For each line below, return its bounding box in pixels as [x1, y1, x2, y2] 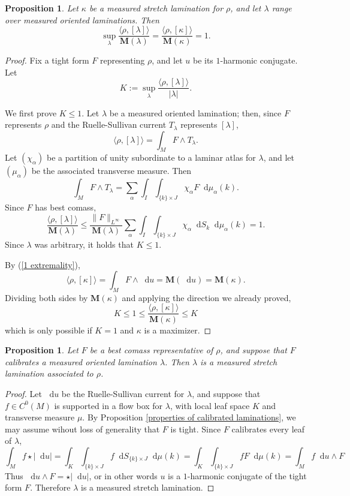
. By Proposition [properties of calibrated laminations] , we [82, 411, 296, 423]
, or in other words [89, 469, 158, 482]
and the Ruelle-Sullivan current [51, 118, 167, 131]
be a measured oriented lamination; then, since [109, 106, 282, 119]
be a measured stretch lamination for [89, 2, 224, 14]
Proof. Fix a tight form [5, 54, 89, 67]
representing [99, 54, 145, 67]
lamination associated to [5, 367, 93, 380]
